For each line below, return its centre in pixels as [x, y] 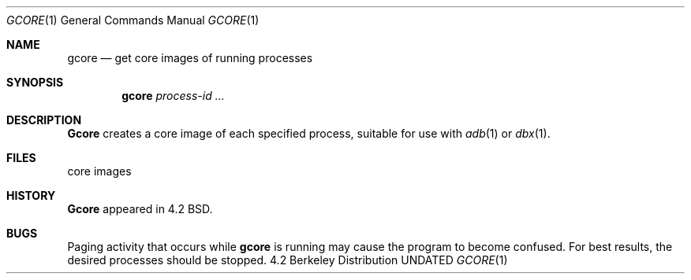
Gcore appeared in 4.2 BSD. [140, 209]
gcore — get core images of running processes [190, 58]
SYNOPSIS [35, 82]
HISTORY [31, 195]
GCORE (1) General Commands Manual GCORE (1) [133, 20]
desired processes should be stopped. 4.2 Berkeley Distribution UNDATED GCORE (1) [288, 260]
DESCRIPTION [44, 120]
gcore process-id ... [173, 96]
